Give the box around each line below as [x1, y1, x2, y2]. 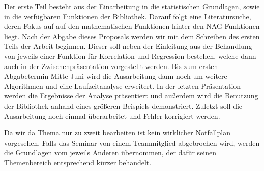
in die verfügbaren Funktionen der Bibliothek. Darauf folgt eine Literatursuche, [4, 11, 251, 21]
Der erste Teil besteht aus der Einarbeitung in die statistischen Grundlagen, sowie [4, 1, 260, 11]
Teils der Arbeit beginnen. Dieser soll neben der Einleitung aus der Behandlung [4, 41, 252, 51]
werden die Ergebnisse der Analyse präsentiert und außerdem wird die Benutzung [4, 90, 258, 101]
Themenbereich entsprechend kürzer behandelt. [4, 157, 152, 167]
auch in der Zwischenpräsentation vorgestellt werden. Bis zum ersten [4, 60, 218, 71]
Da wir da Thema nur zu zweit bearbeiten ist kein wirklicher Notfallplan [4, 127, 230, 138]
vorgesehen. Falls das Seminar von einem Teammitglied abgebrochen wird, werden [4, 137, 260, 148]
